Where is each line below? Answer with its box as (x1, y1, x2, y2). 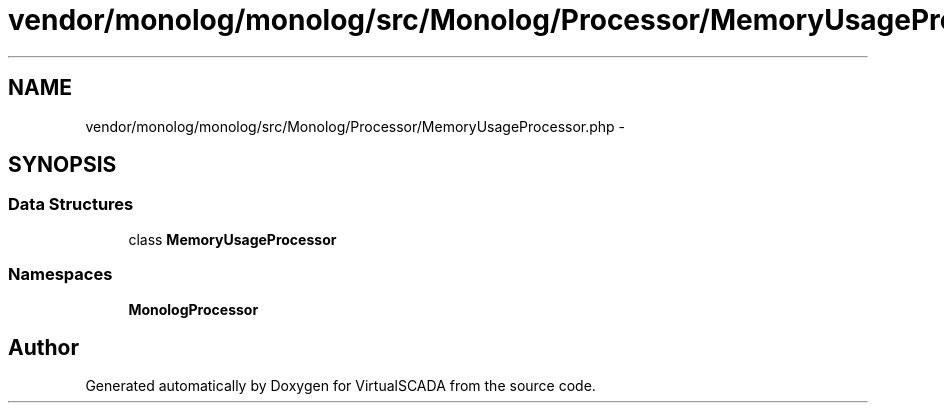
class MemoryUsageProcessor (128, 230, 337, 248)
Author (8, 334, 79, 360)
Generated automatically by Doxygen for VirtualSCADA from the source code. (85, 377, 596, 395)
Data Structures (8, 194, 134, 215)
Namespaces (8, 264, 113, 285)
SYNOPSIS (8, 152, 117, 178)
